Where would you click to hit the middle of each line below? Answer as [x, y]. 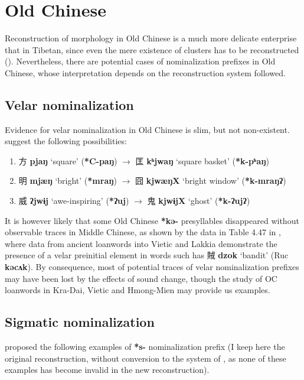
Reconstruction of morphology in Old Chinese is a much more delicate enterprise [151, 38]
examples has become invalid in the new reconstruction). [107, 370]
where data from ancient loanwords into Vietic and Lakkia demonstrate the [141, 243]
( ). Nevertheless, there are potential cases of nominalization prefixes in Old [140, 61]
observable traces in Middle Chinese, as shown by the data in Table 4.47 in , [143, 232]
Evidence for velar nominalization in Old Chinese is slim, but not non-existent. [147, 129]
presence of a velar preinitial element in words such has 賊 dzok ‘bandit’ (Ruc [147, 255]
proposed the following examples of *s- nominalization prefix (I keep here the [145, 347]
